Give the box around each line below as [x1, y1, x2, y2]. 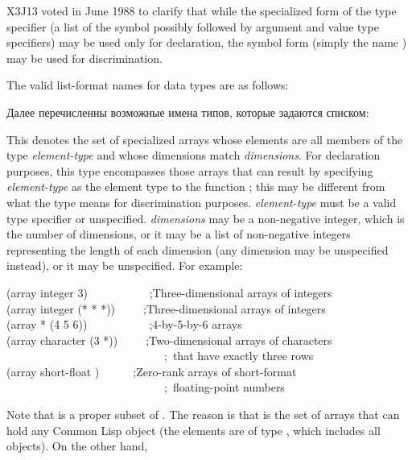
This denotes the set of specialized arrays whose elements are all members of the [6, 131, 403, 147]
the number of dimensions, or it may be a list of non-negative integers [6, 226, 351, 242]
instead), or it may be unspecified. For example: [6, 257, 243, 274]
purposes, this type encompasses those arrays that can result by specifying [6, 162, 373, 179]
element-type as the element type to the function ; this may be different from [6, 178, 385, 195]
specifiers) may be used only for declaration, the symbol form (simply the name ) [6, 34, 407, 51]
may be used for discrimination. [6, 49, 163, 66]
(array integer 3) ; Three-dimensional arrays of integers [6, 284, 332, 300]
